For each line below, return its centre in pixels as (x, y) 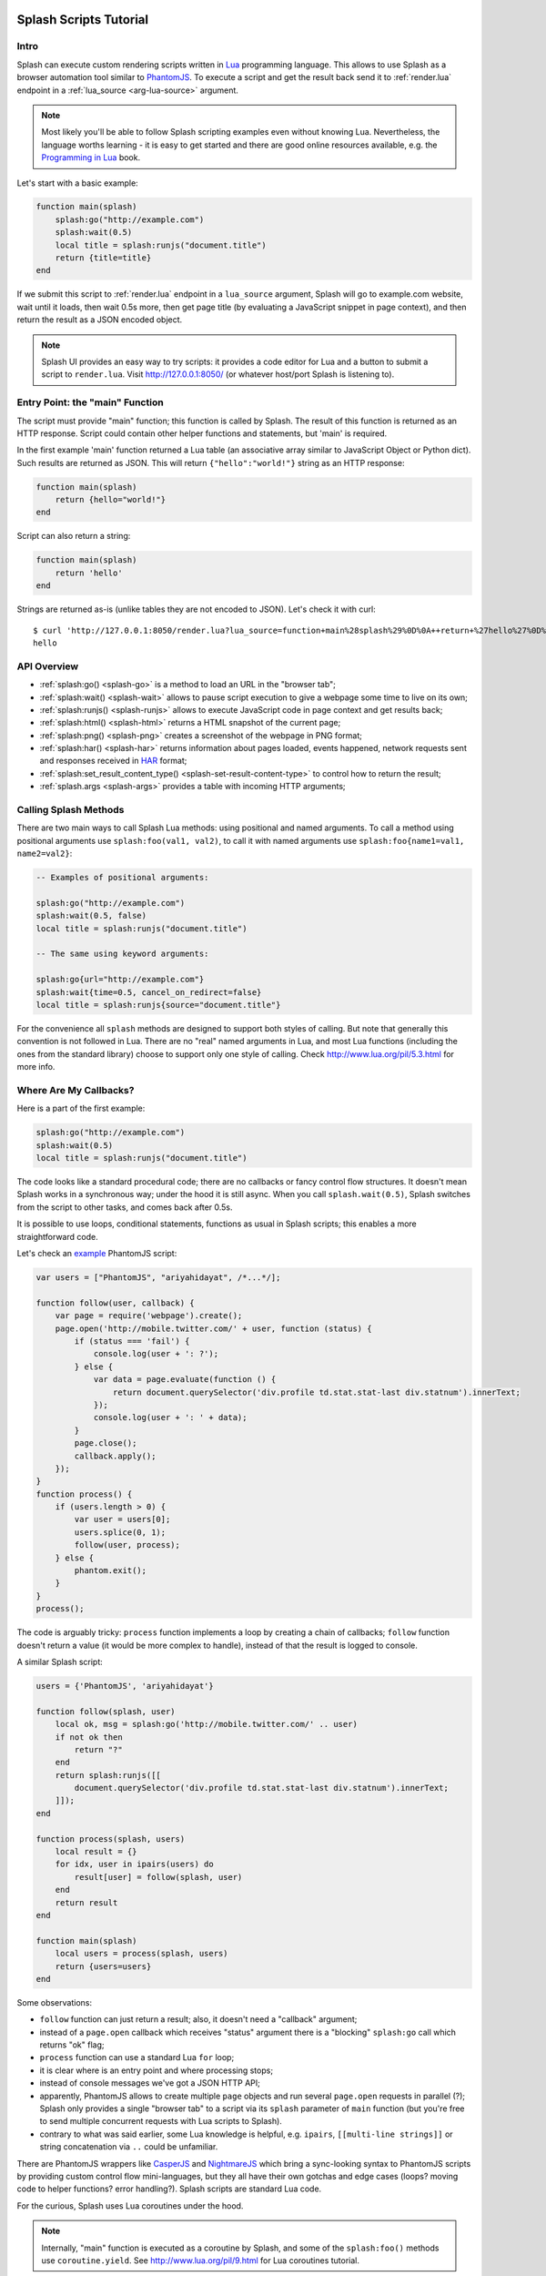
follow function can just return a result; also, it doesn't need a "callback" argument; (198, 2019)
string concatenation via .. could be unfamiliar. (129, 2147)
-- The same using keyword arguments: (122, 954)
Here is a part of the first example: (81, 1108)
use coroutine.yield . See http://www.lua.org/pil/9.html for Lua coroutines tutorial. (200, 2260)
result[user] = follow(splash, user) (158, 1877)
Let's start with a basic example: (77, 183)
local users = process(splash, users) (142, 1954)
